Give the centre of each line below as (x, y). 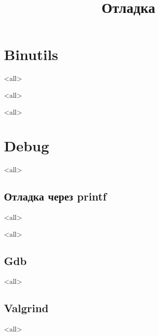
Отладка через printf (55, 196)
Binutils (31, 54)
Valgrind (26, 308)
